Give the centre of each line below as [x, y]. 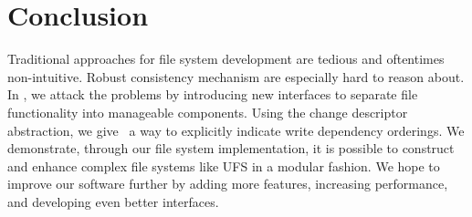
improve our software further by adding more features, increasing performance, [228, 184]
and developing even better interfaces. [113, 201]
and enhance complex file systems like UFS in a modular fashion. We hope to [224, 165]
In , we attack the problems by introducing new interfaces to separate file [213, 94]
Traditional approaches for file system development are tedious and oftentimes [226, 59]
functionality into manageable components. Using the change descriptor [208, 112]
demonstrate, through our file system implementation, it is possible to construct [231, 148]
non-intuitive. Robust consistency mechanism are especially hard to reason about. [236, 76]
